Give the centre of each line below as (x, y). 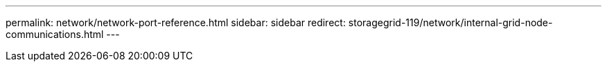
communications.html (55, 34)
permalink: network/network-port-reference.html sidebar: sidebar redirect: (176, 22)
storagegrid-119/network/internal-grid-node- (450, 22)
